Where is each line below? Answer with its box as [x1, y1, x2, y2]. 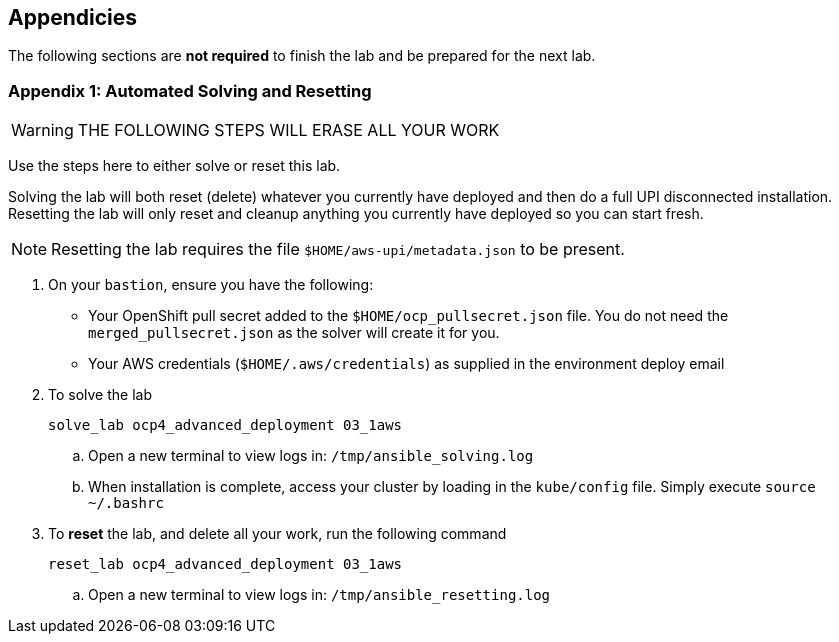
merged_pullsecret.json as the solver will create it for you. [88, 324, 500, 342]
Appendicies [8, 5, 137, 30]
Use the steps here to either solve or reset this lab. [8, 157, 341, 175]
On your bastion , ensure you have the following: [48, 276, 374, 294]
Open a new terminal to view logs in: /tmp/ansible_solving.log [88, 447, 534, 465]
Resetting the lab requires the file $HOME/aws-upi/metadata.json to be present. [51, 239, 625, 260]
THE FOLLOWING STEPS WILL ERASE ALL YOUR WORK [77, 120, 500, 141]
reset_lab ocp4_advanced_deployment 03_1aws [48, 556, 403, 573]
